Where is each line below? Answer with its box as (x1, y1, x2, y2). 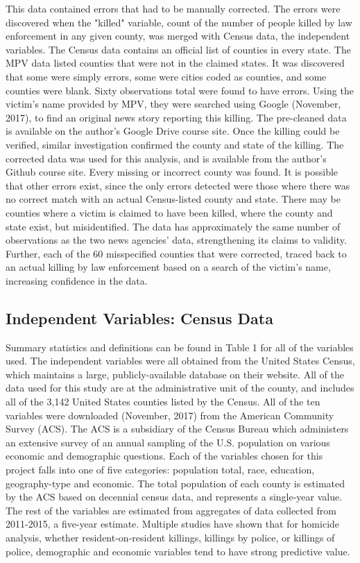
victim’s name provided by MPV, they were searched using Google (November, (6, 96, 341, 111)
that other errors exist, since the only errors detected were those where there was (6, 178, 350, 192)
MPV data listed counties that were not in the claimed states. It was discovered (6, 56, 345, 70)
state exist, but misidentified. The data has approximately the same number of (6, 219, 341, 233)
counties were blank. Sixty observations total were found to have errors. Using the (6, 83, 354, 97)
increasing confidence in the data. (6, 273, 148, 287)
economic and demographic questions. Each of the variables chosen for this (6, 448, 323, 463)
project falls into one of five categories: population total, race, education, (6, 462, 315, 477)
